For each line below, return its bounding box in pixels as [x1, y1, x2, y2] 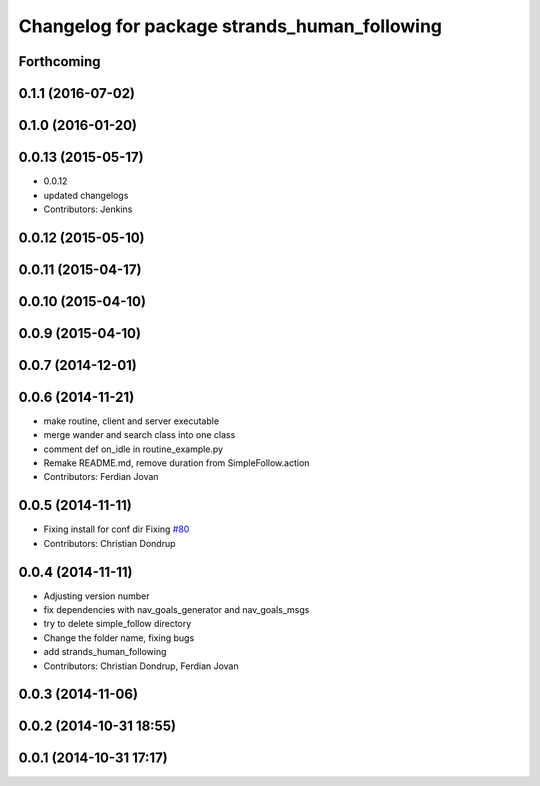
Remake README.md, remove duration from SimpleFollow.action [43, 457, 310, 469]
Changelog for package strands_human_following [18, 15, 443, 37]
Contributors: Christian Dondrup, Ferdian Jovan [43, 660, 239, 672]
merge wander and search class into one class [43, 429, 236, 441]
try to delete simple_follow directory [43, 618, 192, 630]
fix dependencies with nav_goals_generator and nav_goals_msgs [43, 604, 310, 616]
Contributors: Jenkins [43, 203, 133, 215]
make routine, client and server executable [43, 415, 220, 427]
